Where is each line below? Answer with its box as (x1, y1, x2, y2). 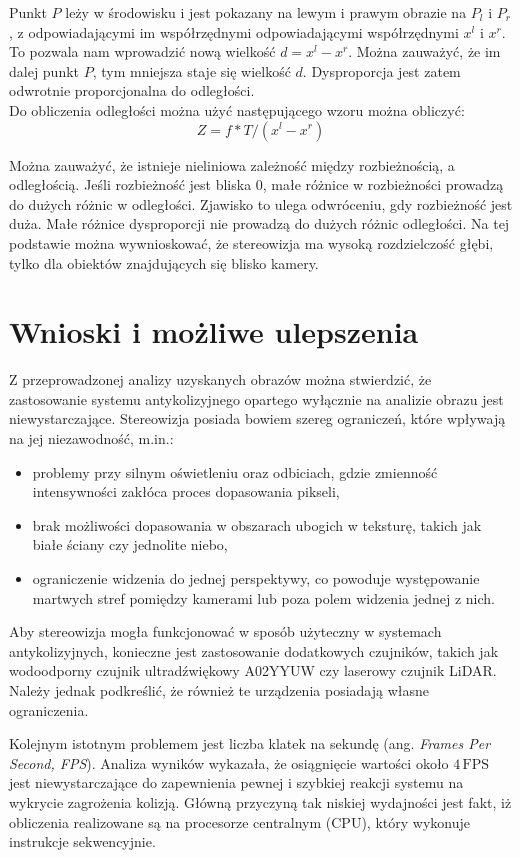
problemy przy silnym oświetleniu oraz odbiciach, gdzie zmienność (32, 461, 438, 482)
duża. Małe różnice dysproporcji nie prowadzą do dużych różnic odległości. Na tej (9, 213, 510, 234)
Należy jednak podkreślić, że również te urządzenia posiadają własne (9, 679, 429, 700)
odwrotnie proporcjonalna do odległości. (9, 80, 255, 101)
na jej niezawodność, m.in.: (9, 428, 174, 449)
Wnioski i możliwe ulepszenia (9, 311, 419, 352)
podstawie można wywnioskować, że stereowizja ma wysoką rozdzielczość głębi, (9, 232, 494, 253)
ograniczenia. (9, 699, 89, 720)
